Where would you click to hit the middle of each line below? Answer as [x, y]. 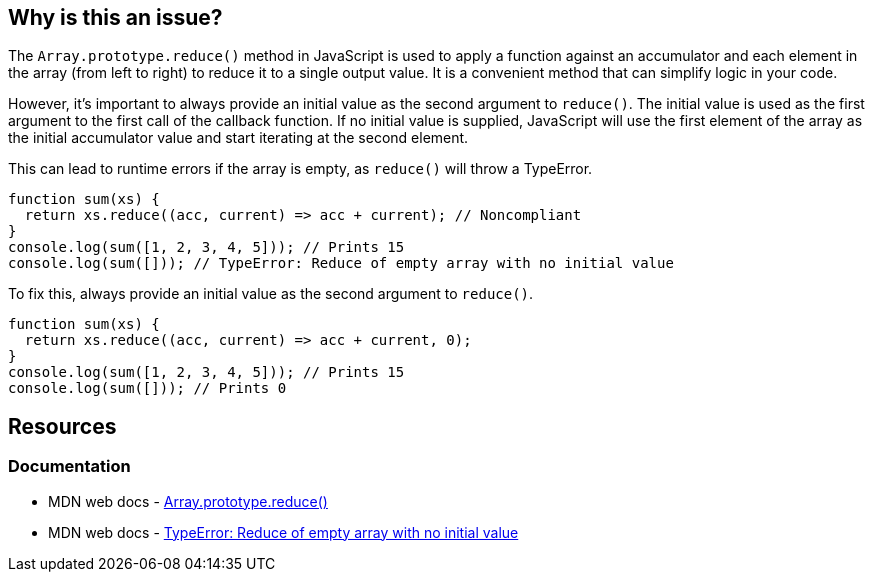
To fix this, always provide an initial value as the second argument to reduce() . [271, 294]
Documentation [69, 466]
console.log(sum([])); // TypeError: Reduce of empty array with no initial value [341, 263]
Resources [62, 426]
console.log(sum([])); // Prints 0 [147, 388]
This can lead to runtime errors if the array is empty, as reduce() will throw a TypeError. [300, 169]
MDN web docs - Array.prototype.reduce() [188, 501]
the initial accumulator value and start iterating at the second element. [238, 138]
